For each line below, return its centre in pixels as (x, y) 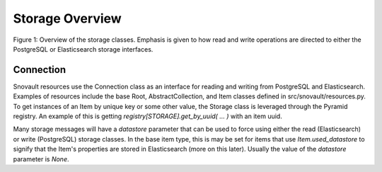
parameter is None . (41, 159)
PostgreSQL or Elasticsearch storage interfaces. (83, 49)
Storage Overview (67, 18)
